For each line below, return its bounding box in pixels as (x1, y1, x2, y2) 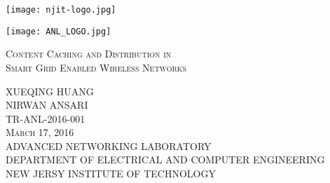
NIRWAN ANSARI (6, 97, 88, 112)
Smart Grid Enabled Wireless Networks (6, 60, 187, 74)
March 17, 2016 (6, 125, 74, 140)
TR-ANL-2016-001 (6, 111, 85, 126)
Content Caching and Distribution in (6, 46, 172, 61)
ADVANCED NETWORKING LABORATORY (6, 138, 212, 153)
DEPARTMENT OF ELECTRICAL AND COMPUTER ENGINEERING (6, 152, 325, 167)
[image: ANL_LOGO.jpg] (6, 26, 111, 36)
